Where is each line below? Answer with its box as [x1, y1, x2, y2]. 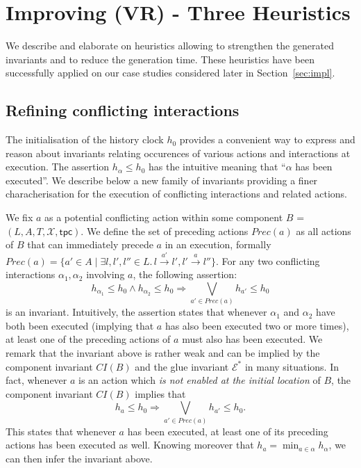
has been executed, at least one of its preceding [127, 423, 328, 438]
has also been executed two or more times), [165, 318, 349, 332]
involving [86, 267, 125, 282]
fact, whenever [6, 373, 67, 387]
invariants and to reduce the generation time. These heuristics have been [6, 51, 314, 66]
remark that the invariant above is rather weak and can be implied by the [6, 346, 320, 360]
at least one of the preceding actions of [6, 332, 171, 346]
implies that [135, 386, 186, 401]
